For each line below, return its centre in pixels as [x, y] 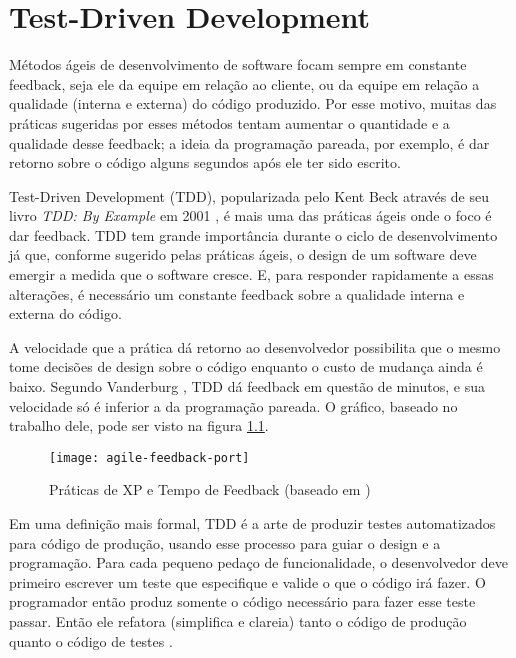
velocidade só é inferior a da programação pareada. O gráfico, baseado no [233, 405]
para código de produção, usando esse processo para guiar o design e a [225, 542]
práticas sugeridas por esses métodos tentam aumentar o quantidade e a [229, 122]
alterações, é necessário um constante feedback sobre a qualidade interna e [237, 293]
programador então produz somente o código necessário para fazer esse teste [242, 601]
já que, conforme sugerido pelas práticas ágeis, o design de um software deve [243, 254]
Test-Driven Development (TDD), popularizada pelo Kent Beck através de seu [249, 195]
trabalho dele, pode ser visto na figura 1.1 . [139, 425]
